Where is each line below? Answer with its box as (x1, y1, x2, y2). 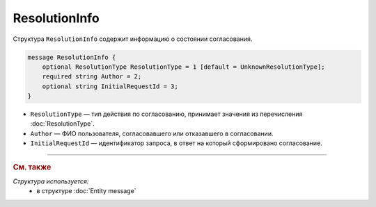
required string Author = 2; (42, 73, 142, 81)
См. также (13, 162, 52, 172)
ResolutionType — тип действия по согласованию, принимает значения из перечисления (30, 110, 303, 118)
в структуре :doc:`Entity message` (36, 187, 136, 195)
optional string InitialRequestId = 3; (42, 82, 179, 90)
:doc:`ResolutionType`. (30, 119, 95, 128)
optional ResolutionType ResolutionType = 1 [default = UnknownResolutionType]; (42, 63, 325, 71)
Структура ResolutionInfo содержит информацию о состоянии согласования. (13, 35, 253, 43)
